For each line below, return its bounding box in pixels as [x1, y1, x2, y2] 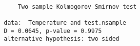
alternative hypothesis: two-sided [4, 35, 120, 43]
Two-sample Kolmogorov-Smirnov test [18, 3, 137, 10]
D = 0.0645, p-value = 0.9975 [4, 27, 102, 34]
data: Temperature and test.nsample [4, 19, 126, 26]
